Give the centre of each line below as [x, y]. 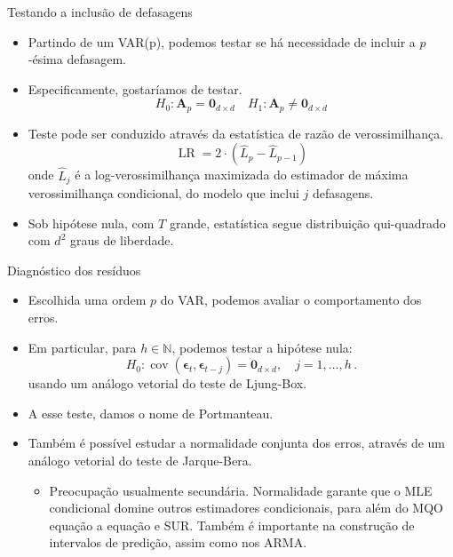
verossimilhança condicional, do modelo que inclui [163, 193]
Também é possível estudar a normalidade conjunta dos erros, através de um [237, 443]
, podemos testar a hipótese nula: [262, 347]
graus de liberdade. [122, 240]
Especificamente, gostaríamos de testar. [135, 88]
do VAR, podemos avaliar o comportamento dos [291, 300]
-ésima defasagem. [77, 59]
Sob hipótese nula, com [91, 223]
